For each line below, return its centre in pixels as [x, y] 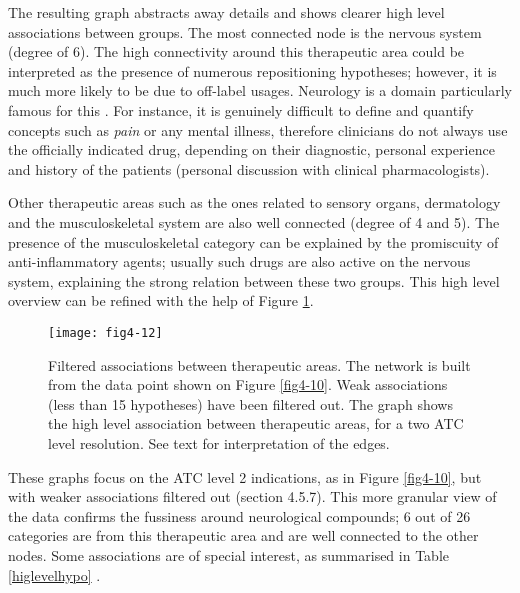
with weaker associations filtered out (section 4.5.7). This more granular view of [252, 496]
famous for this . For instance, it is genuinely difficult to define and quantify [241, 109]
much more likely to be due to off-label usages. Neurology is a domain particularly [260, 90]
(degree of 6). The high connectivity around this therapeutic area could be [236, 51]
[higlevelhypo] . [54, 574]
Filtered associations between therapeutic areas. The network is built [259, 364]
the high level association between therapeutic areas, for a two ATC [256, 423]
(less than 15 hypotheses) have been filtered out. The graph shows [250, 403]
